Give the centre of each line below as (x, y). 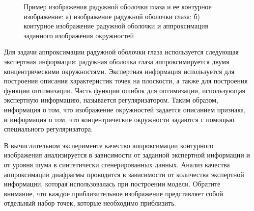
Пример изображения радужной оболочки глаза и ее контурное (118, 6)
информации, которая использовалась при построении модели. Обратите (112, 184)
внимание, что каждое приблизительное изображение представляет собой (113, 193)
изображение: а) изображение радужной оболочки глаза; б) (112, 16)
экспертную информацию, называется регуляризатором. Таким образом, (111, 100)
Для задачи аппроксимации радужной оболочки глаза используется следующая (121, 52)
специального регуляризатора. (48, 129)
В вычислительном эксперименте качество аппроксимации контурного (109, 145)
